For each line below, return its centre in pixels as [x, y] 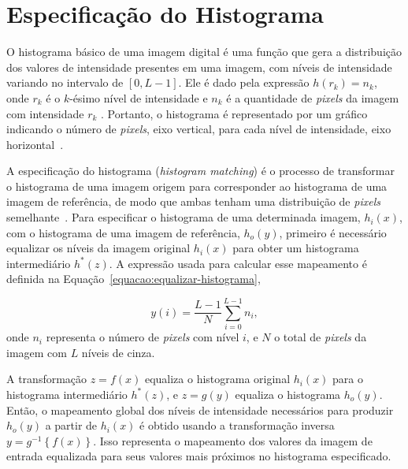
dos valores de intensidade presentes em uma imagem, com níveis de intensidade [199, 67]
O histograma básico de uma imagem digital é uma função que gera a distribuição [204, 52]
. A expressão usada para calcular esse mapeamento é [238, 263]
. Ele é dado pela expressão [244, 82]
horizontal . [35, 144]
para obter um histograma [296, 248]
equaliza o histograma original [217, 379]
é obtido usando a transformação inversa [237, 425]
